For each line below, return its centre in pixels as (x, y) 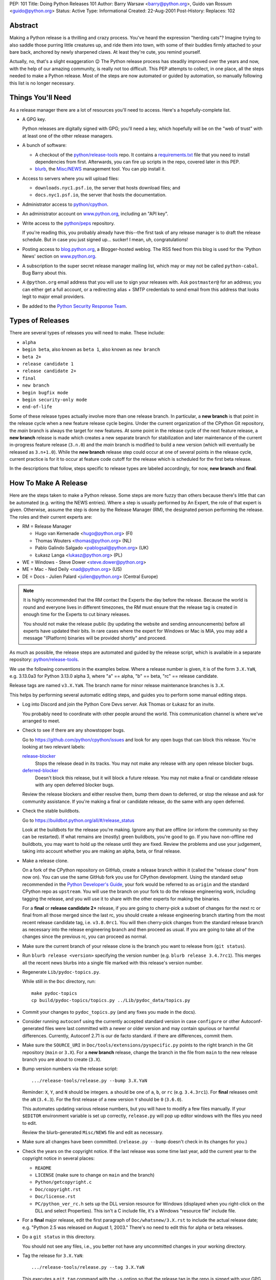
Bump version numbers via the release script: (70, 1069)
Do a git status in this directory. (59, 1237)
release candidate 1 (48, 364)
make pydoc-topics (54, 993)
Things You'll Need (40, 98)
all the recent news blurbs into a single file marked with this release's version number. (112, 963)
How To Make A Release (49, 483)
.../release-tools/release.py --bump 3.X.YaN (89, 1081)
